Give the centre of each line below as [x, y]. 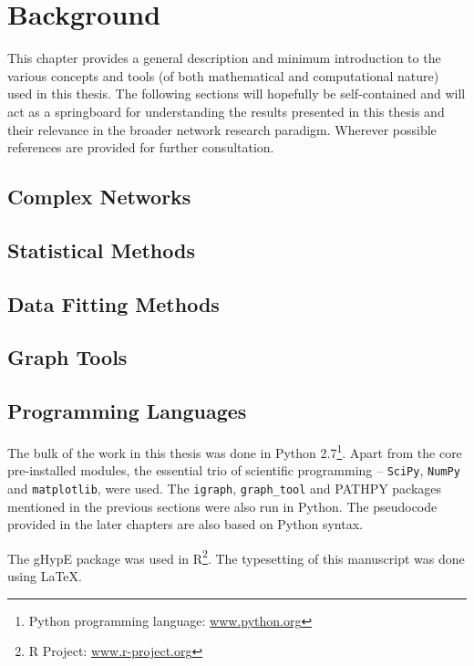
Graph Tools [67, 357]
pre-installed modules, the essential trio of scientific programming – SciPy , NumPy [234, 470]
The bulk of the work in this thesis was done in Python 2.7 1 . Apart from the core [235, 451]
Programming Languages [127, 411]
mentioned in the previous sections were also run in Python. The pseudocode [222, 506]
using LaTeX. [45, 576]
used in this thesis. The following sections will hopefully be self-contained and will [237, 94]
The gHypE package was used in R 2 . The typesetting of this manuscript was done [236, 557]
